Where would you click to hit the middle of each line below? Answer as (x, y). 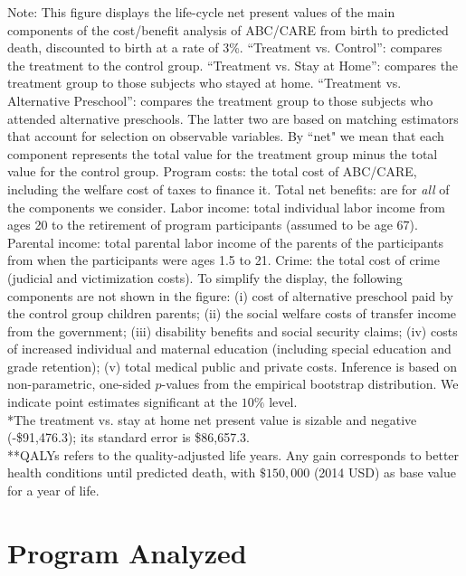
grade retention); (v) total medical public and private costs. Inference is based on (233, 366)
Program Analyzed (127, 552)
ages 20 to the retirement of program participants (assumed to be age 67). (213, 225)
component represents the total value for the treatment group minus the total (223, 153)
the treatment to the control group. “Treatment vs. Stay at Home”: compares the (233, 65)
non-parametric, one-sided (79, 384)
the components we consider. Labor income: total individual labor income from (226, 207)
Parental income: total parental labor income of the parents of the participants (226, 242)
